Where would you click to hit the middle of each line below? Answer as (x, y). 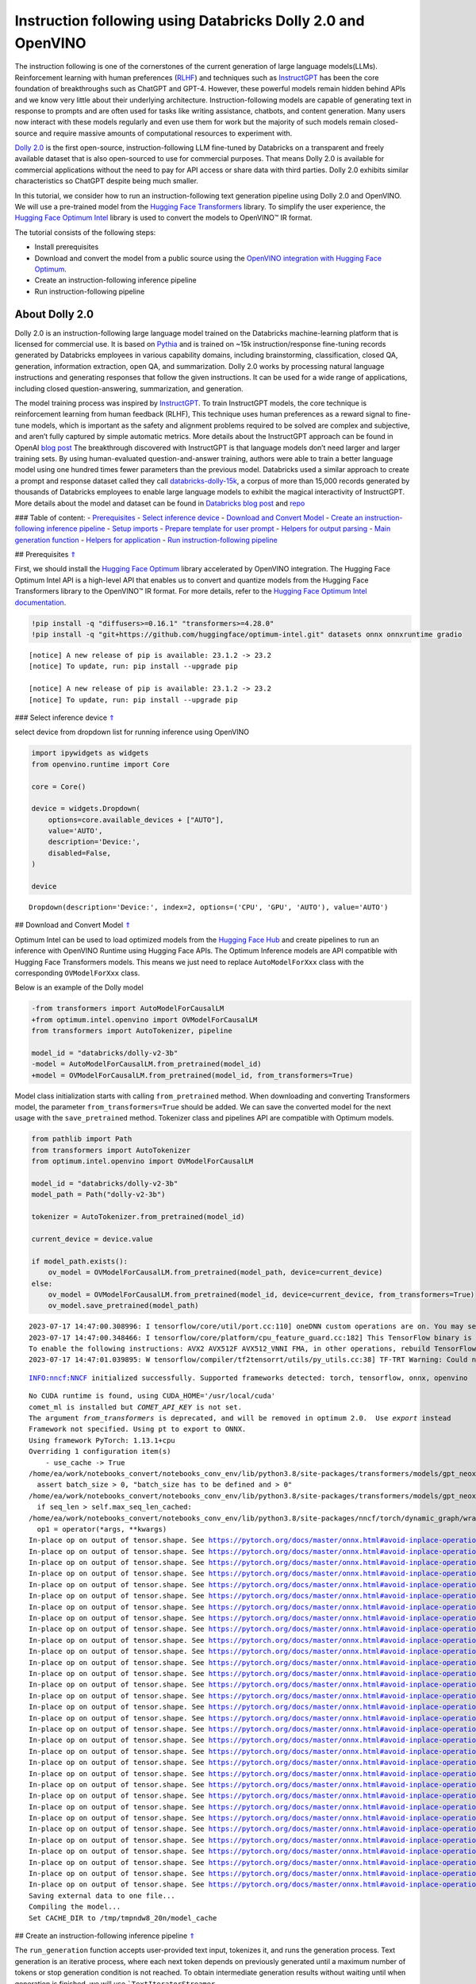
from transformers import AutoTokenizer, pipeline (132, 1031)
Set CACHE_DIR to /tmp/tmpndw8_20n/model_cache (123, 1918)
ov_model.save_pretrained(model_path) (123, 1306)
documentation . (40, 602)
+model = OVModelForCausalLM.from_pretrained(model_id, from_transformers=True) (192, 1075)
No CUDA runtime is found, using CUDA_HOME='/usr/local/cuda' (152, 1396)
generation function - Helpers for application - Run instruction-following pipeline (146, 540)
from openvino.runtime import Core (100, 764)
